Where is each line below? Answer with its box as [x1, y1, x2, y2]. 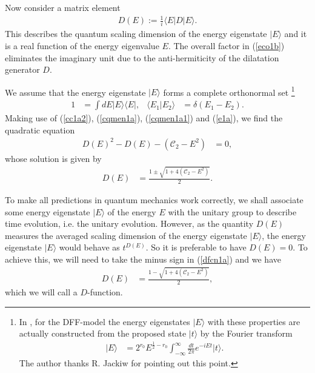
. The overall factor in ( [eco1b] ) [168, 39, 285, 52]
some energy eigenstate [5, 205, 90, 218]
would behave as [59, 241, 120, 254]
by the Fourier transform [200, 327, 293, 340]
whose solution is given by [5, 152, 102, 164]
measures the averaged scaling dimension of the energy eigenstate [5, 229, 247, 241]
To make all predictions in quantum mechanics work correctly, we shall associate [5, 193, 303, 206]
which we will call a [5, 286, 78, 298]
